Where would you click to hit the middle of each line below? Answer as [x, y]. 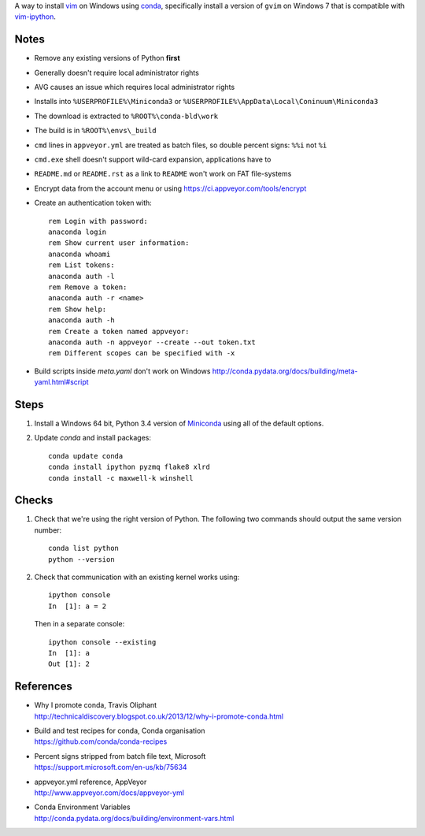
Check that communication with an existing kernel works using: [137, 577]
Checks [34, 500]
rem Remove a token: [88, 287]
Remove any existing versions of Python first [107, 58]
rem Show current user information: [119, 243]
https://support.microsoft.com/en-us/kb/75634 [111, 767]
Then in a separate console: [79, 624]
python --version [81, 559]
